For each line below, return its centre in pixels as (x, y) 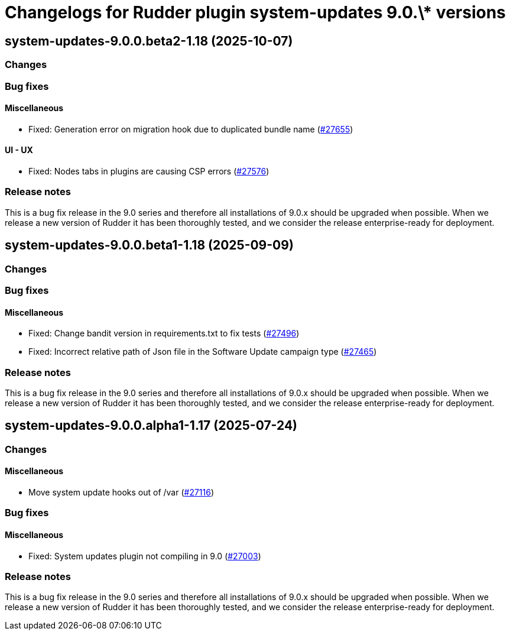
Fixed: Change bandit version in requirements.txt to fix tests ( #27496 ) (164, 333)
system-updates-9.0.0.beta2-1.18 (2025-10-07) (149, 41)
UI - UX (19, 150)
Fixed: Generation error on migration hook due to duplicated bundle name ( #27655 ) (191, 129)
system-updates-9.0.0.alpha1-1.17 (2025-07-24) (151, 426)
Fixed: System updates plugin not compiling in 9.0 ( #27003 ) (145, 556)
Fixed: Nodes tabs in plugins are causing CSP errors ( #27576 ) (149, 171)
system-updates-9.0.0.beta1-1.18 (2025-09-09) (149, 245)
